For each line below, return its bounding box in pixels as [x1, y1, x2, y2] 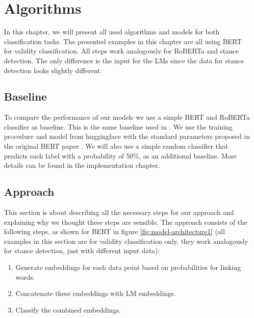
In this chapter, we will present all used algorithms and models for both [4, 26, 220, 37]
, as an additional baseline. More [139, 150, 237, 160]
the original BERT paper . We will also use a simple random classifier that [4, 141, 229, 151]
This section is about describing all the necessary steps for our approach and [4, 207, 234, 217]
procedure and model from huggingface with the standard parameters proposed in [4, 131, 250, 141]
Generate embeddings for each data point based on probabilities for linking [15, 262, 241, 272]
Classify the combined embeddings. [15, 304, 121, 315]
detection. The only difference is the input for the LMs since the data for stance [4, 55, 244, 65]
